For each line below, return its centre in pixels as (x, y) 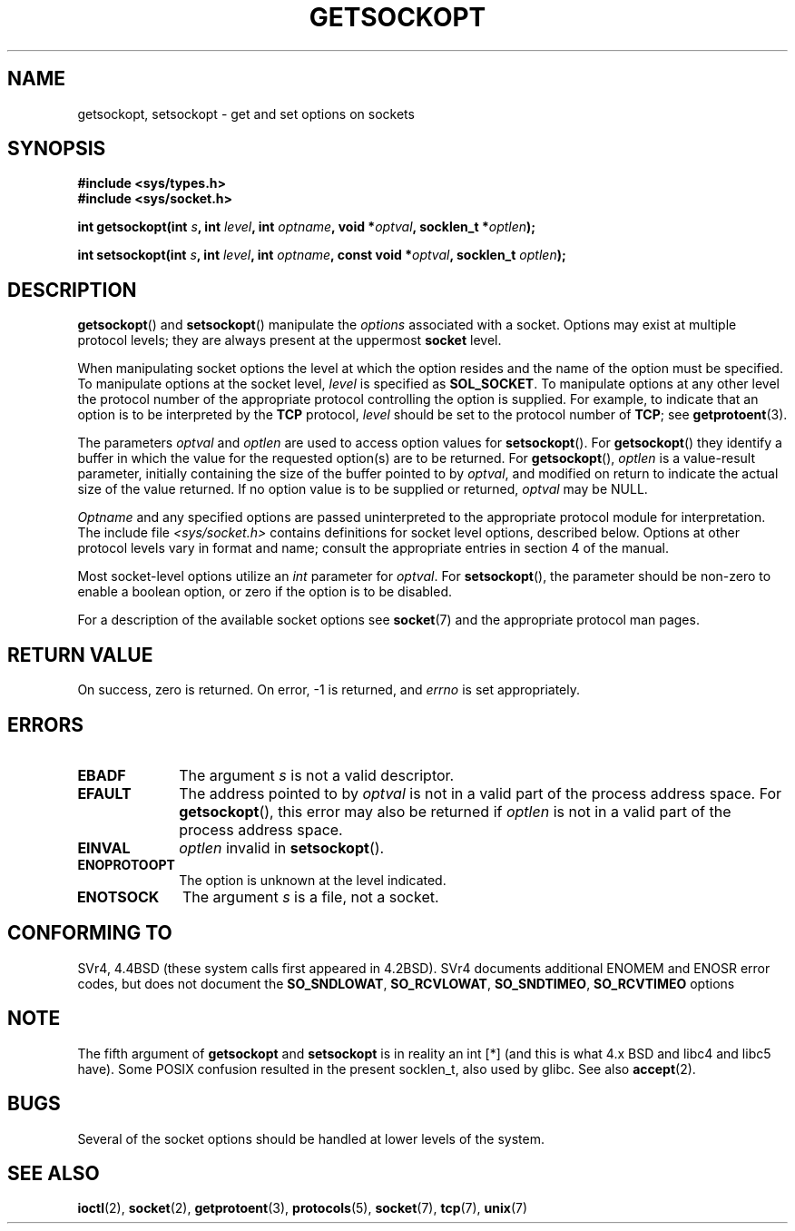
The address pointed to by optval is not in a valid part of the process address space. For (481, 793)
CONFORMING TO (90, 933)
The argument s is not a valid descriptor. (317, 775)
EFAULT (104, 793)
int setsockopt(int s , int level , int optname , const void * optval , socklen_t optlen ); (322, 255)
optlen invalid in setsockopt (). (282, 847)
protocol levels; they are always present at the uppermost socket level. (290, 340)
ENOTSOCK (118, 896)
